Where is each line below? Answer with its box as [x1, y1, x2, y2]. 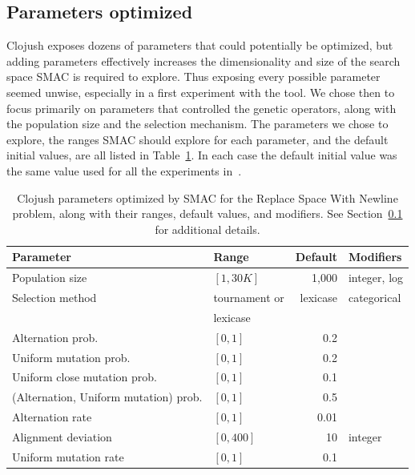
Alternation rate [12, 409, 92, 425]
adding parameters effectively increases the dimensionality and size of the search [6, 52, 401, 69]
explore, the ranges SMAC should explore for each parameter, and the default [6, 131, 389, 147]
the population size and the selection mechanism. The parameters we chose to [6, 115, 389, 132]
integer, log [348, 269, 404, 286]
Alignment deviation [12, 428, 112, 445]
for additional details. [155, 220, 260, 237]
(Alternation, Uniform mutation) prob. [12, 388, 203, 405]
